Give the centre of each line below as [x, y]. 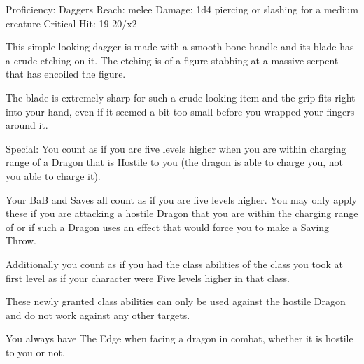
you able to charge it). [53, 175]
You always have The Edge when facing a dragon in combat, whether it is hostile [180, 338]
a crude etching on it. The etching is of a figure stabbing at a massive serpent [172, 60]
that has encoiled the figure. [66, 74]
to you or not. [35, 352]
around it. [27, 125]
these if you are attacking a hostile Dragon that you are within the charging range [182, 213]
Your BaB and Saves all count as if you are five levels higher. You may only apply [182, 199]
